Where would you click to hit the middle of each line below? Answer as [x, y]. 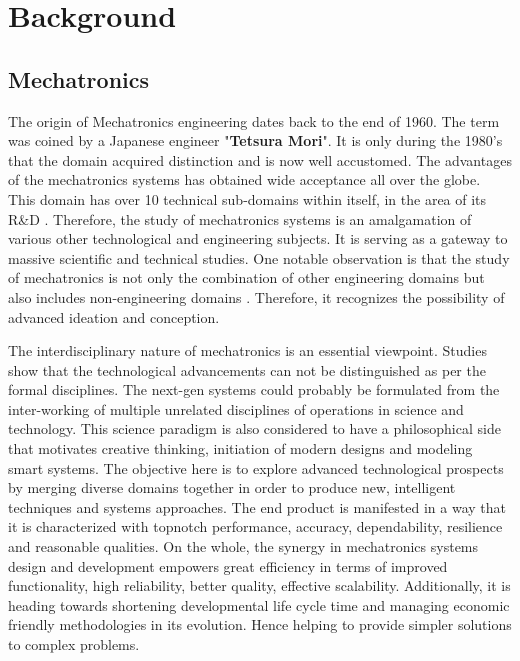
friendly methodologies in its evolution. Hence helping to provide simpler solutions [260, 624]
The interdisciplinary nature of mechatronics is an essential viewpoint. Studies [247, 350]
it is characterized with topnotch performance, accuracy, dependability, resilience [255, 526]
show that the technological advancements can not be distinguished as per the [247, 369]
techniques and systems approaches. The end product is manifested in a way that [257, 506]
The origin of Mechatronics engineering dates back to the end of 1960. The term [254, 120]
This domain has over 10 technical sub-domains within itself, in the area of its [247, 198]
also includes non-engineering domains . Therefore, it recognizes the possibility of [256, 296]
